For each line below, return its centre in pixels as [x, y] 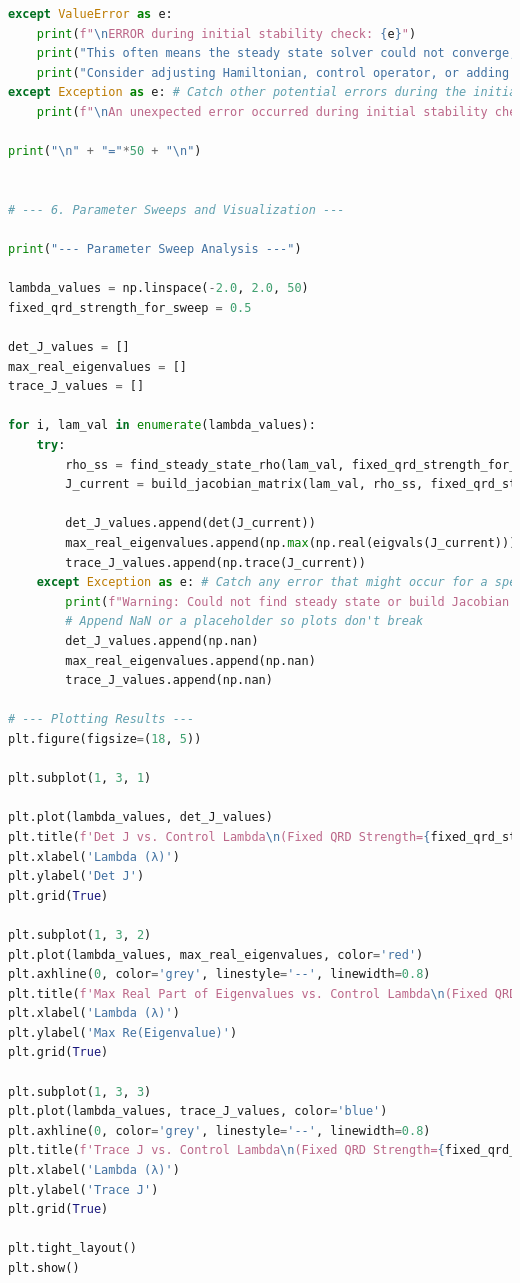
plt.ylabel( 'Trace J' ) [83, 1189]
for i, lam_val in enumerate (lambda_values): [162, 425]
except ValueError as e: [90, 14]
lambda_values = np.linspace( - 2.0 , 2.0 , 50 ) [158, 288]
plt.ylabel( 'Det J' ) [76, 876]
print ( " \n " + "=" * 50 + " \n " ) [105, 151]
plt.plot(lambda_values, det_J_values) [140, 817]
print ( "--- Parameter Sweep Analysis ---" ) [155, 249]
